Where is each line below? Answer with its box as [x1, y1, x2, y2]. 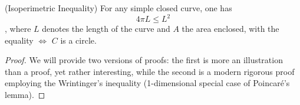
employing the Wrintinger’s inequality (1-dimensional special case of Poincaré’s [5, 77, 290, 89]
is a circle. [60, 34, 97, 46]
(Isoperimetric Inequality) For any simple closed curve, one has [5, 2, 232, 14]
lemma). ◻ [5, 88, 45, 101]
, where [5, 22, 31, 35]
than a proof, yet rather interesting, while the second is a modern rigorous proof [5, 65, 295, 77]
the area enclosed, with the [182, 22, 279, 35]
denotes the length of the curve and [42, 22, 170, 35]
